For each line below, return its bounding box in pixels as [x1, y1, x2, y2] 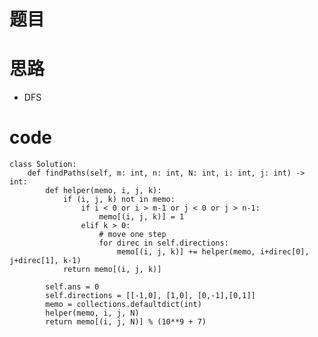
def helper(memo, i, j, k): [45, 186, 162, 196]
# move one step [98, 230, 167, 240]
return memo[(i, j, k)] [62, 265, 162, 275]
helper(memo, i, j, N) [45, 308, 140, 319]
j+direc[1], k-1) [9, 256, 82, 266]
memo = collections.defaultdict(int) [45, 300, 202, 310]
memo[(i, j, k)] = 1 [98, 212, 185, 222]
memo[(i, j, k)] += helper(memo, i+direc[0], [116, 247, 310, 257]
